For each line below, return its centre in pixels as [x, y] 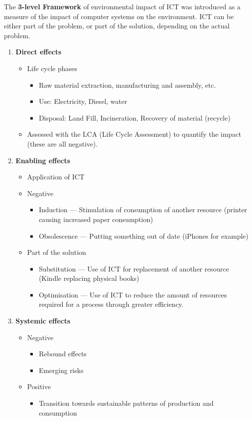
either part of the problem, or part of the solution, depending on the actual [117, 26]
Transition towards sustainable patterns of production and [126, 403]
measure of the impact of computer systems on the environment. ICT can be [119, 16]
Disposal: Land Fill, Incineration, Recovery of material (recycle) [135, 117]
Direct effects [38, 52]
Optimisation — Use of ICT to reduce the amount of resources [133, 294]
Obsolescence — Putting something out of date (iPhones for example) [144, 235]
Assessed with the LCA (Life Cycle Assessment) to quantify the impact [134, 134]
